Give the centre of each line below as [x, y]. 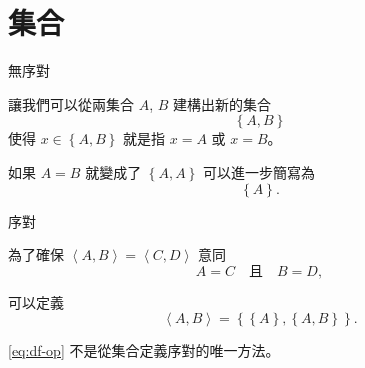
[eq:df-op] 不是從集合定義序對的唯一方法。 [144, 350]
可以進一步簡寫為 [258, 171]
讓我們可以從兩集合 [71, 103]
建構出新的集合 [222, 103]
